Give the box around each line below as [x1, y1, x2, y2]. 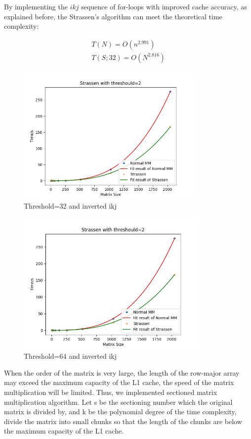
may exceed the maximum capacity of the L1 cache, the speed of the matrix [4, 377, 234, 387]
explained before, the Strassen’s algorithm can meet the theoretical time [4, 11, 222, 21]
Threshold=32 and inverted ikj [24, 201, 117, 211]
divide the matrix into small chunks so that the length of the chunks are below [4, 416, 242, 426]
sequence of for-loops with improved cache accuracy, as [81, 1, 247, 11]
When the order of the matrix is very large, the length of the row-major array [4, 367, 240, 378]
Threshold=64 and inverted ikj [24, 351, 117, 361]
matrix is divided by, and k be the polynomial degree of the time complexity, [4, 406, 237, 417]
